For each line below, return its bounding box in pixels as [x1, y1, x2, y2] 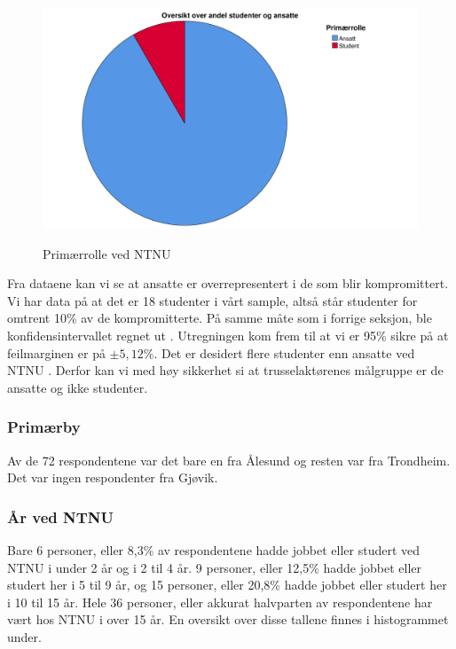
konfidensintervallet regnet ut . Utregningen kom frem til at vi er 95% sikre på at [7, 326, 449, 345]
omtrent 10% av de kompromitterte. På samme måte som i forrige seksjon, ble [7, 309, 432, 327]
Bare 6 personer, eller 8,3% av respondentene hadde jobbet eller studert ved [7, 541, 421, 559]
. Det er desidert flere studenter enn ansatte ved [153, 343, 415, 362]
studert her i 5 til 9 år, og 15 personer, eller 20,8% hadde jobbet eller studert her [7, 575, 447, 594]
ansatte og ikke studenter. [7, 378, 148, 396]
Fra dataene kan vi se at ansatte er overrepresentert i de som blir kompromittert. [7, 274, 449, 293]
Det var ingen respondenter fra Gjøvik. [7, 468, 218, 487]
